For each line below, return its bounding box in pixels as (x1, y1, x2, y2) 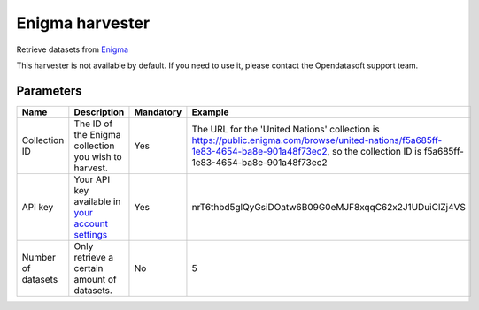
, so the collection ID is (327, 145, 422, 157)
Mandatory (134, 106, 182, 118)
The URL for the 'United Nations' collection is (191, 123, 380, 135)
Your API (73, 173, 111, 185)
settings (73, 228, 108, 240)
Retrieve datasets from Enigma (16, 44, 128, 55)
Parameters (16, 83, 82, 98)
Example (191, 106, 229, 118)
